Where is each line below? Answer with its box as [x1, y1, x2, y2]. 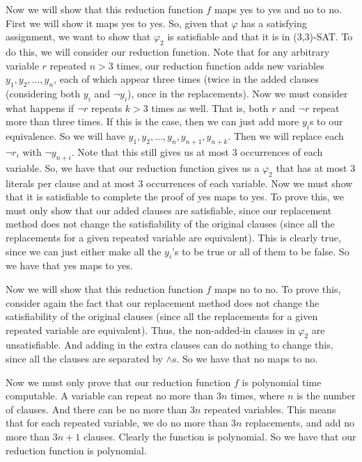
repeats [91, 100, 123, 115]
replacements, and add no [245, 415, 355, 430]
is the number [296, 388, 356, 403]
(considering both [6, 86, 81, 100]
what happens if [6, 100, 74, 115]
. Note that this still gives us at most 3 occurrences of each [71, 144, 323, 159]
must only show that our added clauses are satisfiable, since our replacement [6, 202, 332, 217]
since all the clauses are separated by [6, 351, 163, 366]
